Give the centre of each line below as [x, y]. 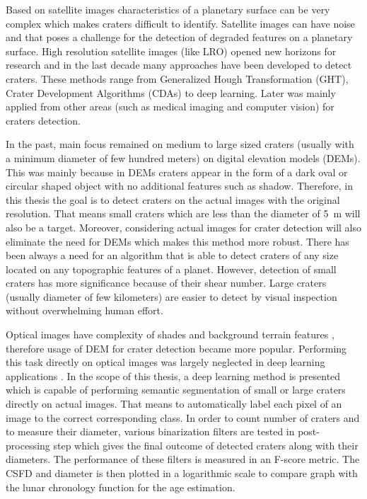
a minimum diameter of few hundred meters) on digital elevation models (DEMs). [183, 157]
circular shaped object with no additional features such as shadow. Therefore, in [179, 186]
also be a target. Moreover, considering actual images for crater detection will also [183, 227]
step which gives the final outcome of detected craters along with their [206, 445]
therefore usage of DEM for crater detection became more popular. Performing [176, 348]
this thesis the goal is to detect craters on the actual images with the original [173, 199]
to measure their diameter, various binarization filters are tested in [150, 431]
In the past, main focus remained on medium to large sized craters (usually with [180, 144]
